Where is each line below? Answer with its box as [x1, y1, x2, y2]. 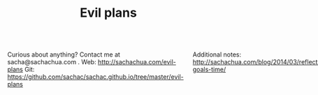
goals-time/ [192, 65, 226, 74]
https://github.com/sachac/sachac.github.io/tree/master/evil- [7, 73, 185, 81]
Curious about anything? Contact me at [7, 50, 120, 59]
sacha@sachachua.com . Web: [7, 58, 97, 66]
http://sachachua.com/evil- [98, 58, 176, 66]
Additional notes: [192, 50, 241, 59]
